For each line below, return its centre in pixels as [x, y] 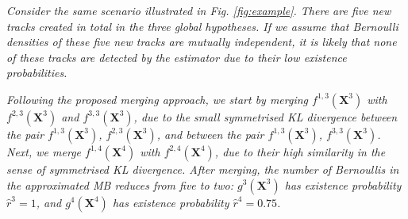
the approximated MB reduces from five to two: [120, 184]
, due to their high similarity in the [300, 151]
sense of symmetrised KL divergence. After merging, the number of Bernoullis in [203, 169]
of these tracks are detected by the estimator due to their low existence [177, 57]
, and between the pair [210, 134]
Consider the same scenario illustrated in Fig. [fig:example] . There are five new [199, 10]
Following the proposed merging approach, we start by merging [158, 99]
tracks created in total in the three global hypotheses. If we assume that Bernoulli [202, 26]
